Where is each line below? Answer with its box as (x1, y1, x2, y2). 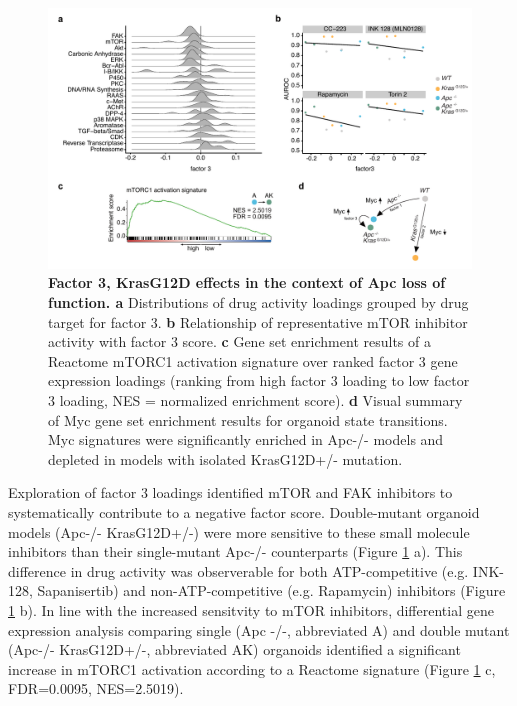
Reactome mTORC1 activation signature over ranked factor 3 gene (48, 350, 458, 371)
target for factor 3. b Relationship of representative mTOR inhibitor (48, 311, 468, 332)
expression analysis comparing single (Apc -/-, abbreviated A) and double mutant (8, 619, 510, 640)
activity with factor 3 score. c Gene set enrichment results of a (48, 331, 431, 352)
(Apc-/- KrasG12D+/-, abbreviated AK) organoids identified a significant (8, 639, 461, 660)
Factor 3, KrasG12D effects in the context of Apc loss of (48, 272, 446, 293)
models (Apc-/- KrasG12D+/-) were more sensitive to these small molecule (8, 521, 470, 542)
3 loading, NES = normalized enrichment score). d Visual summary (48, 390, 463, 411)
